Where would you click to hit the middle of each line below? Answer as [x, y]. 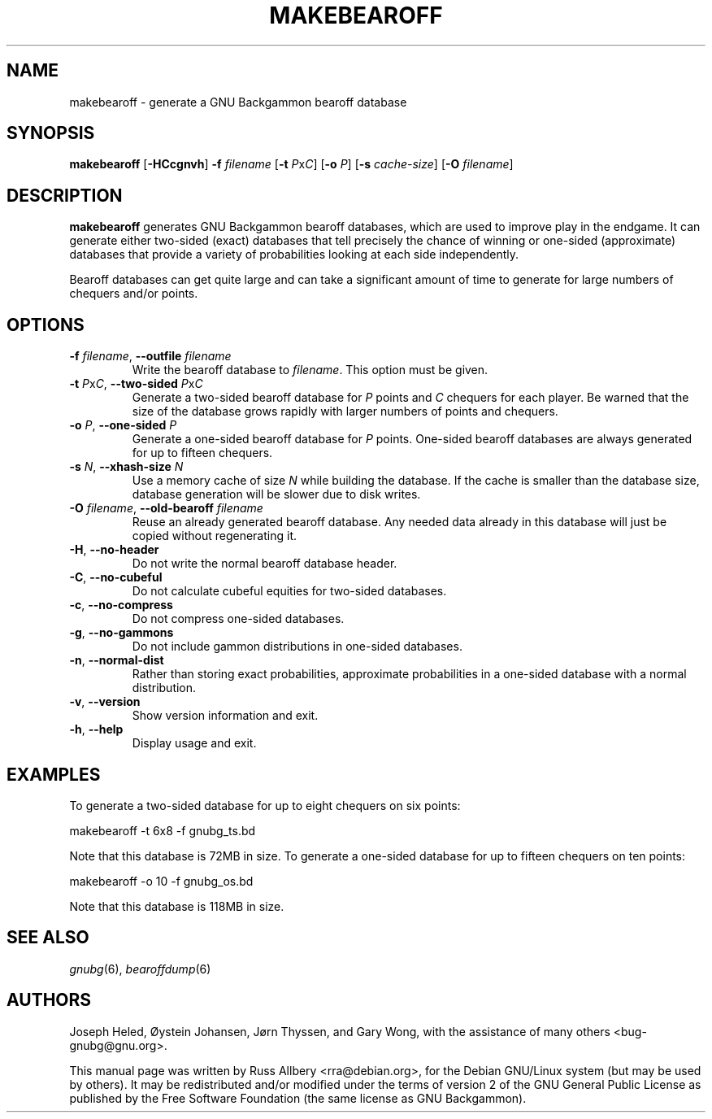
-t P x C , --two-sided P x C [136, 384]
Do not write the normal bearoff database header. [265, 564]
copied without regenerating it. [215, 536]
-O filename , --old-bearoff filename [166, 508]
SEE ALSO [48, 938]
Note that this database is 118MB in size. [177, 906]
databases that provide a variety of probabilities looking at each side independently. [294, 255]
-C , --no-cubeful [116, 577]
